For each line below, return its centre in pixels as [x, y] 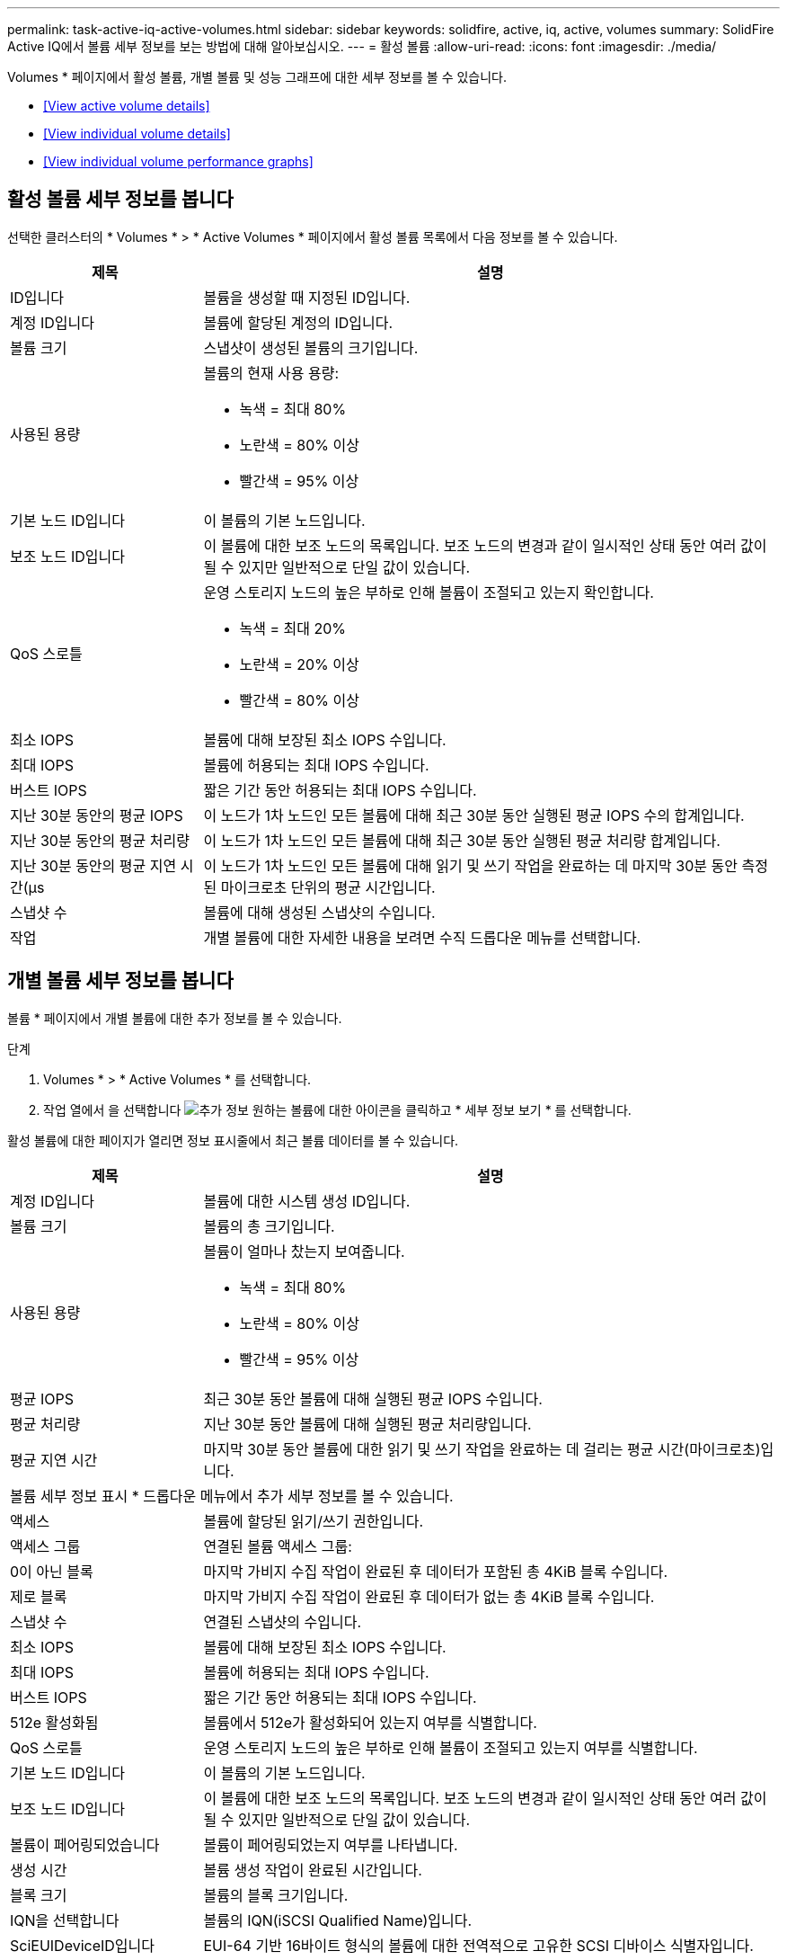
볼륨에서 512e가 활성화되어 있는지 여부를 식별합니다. [370, 1722]
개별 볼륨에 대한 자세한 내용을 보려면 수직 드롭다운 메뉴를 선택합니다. [422, 937]
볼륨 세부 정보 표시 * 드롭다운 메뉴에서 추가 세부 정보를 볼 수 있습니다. [232, 1496]
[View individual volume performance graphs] [178, 161]
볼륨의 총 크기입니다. [269, 1226]
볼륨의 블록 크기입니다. [276, 1895]
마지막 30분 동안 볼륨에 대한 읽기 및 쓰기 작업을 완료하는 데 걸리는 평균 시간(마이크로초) [482, 1449]
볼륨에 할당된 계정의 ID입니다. [298, 322]
